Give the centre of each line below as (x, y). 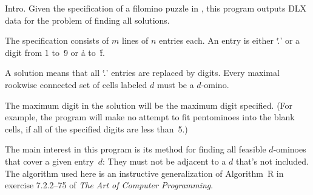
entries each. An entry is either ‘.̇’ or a (230, 40)
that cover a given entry (49, 161)
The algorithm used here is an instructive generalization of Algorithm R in (144, 173)
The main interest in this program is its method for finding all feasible (136, 149)
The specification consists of (57, 40)
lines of (135, 40)
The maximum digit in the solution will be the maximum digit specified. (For (149, 105)
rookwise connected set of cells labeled (76, 84)
